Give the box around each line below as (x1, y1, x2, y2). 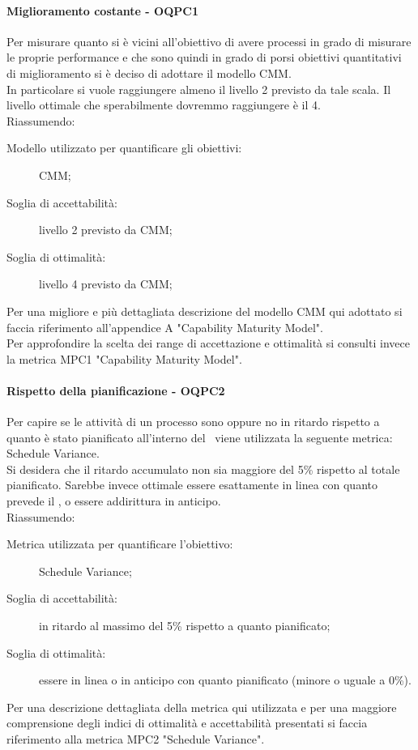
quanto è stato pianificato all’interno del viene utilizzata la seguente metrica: (6, 428, 393, 445)
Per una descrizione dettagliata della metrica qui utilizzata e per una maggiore (6, 698, 397, 715)
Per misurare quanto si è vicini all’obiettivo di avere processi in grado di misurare (6, 32, 412, 49)
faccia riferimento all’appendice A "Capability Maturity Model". (6, 318, 323, 335)
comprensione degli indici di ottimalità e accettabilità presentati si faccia (6, 714, 368, 731)
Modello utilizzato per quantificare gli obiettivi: (6, 139, 242, 156)
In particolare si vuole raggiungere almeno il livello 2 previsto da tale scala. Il (6, 80, 391, 97)
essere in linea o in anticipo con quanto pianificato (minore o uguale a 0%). (39, 671, 412, 688)
